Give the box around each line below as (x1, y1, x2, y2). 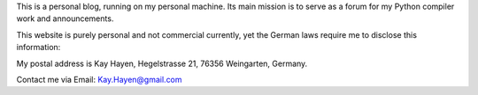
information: (16, 42, 61, 53)
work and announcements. (16, 13, 114, 24)
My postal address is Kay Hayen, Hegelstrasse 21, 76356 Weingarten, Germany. (16, 58, 308, 69)
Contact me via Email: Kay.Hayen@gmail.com (16, 74, 182, 84)
